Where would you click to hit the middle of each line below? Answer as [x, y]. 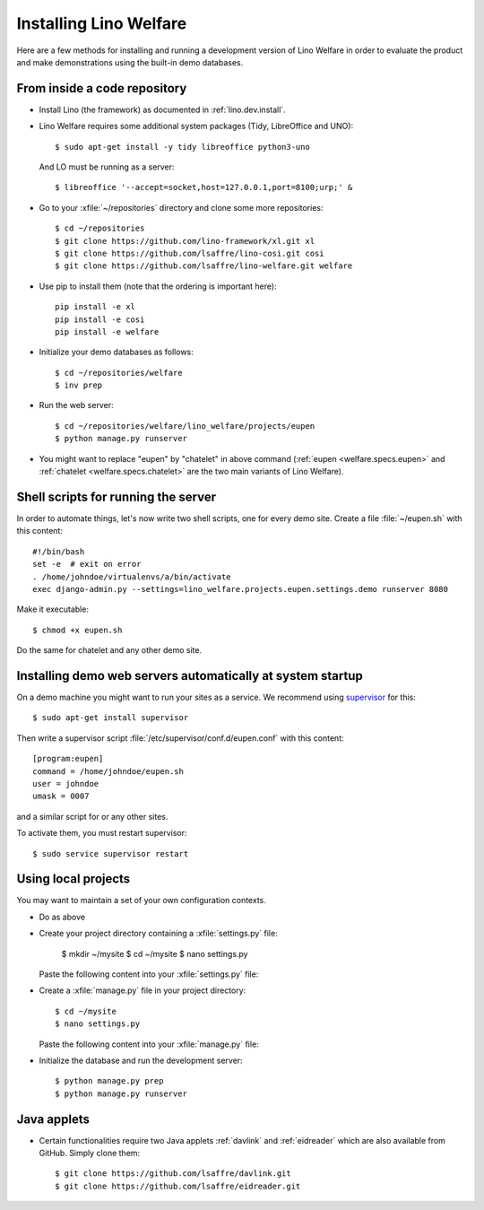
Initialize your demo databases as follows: [117, 352]
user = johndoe [66, 783]
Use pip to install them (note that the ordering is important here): [158, 286]
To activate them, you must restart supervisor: [102, 833]
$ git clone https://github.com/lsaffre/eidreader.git [178, 1186]
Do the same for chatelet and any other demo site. [109, 650]
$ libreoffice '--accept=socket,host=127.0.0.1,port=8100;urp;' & [204, 187]
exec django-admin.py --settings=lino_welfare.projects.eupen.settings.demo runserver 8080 [240, 589]
